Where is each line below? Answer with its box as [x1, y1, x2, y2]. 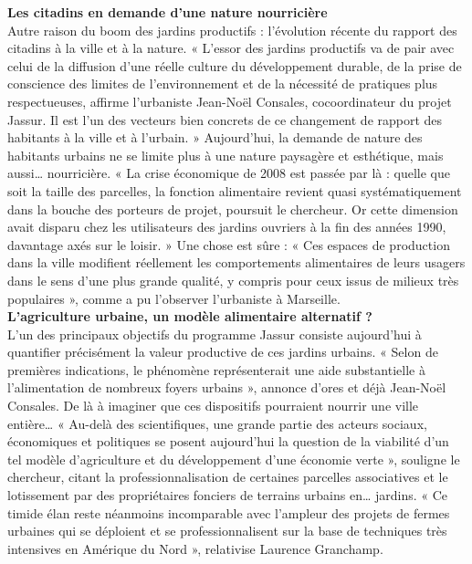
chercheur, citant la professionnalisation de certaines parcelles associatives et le [7, 467, 448, 486]
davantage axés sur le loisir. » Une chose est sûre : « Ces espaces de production [7, 235, 450, 254]
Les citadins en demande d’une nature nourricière [7, 3, 328, 21]
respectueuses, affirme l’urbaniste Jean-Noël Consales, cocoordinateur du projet [7, 91, 452, 110]
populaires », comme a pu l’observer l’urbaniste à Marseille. [7, 288, 341, 308]
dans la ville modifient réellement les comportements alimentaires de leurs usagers [7, 253, 466, 272]
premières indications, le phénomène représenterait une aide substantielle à [7, 360, 425, 379]
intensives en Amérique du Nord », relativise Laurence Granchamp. [7, 538, 383, 558]
